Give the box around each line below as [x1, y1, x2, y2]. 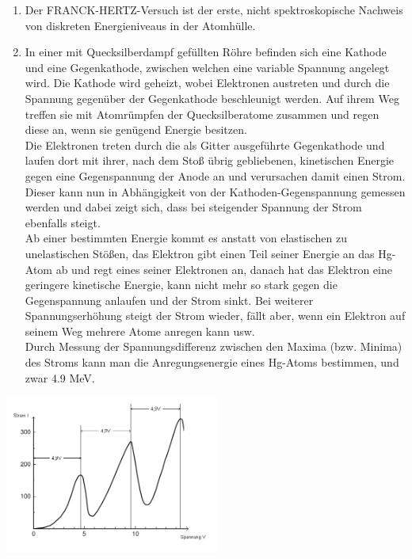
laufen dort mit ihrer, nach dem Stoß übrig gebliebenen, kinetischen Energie [25, 152, 395, 169]
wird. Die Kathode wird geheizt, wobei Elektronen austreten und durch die [25, 74, 390, 91]
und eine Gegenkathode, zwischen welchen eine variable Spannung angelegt [25, 59, 390, 75]
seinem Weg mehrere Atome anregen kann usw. [25, 322, 255, 339]
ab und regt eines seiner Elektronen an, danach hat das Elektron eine [55, 260, 392, 277]
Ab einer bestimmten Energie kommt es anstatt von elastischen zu [25, 230, 348, 246]
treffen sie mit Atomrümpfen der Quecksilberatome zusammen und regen [25, 105, 380, 122]
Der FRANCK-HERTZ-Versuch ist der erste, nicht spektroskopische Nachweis [25, 2, 403, 17]
